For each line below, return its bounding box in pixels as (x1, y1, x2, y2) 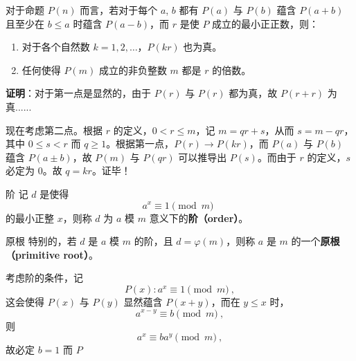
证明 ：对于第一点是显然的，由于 (6, 86, 151, 100)
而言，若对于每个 (80, 3, 158, 17)
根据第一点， (116, 136, 175, 151)
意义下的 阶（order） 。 (149, 210, 249, 225)
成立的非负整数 (98, 62, 167, 77)
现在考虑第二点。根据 (6, 122, 103, 137)
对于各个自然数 (21, 39, 90, 54)
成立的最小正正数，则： (212, 16, 319, 30)
